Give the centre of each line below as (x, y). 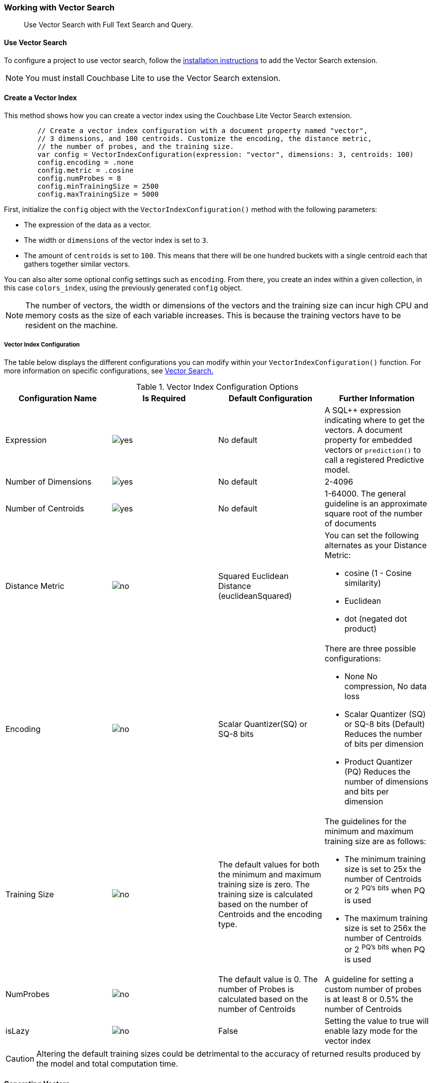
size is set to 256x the (385, 928)
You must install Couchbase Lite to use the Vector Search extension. (153, 78)
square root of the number (374, 513)
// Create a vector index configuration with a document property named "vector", (203, 130)
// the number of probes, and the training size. (136, 146)
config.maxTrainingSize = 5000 (98, 194)
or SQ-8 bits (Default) (385, 724)
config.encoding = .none (86, 162)
